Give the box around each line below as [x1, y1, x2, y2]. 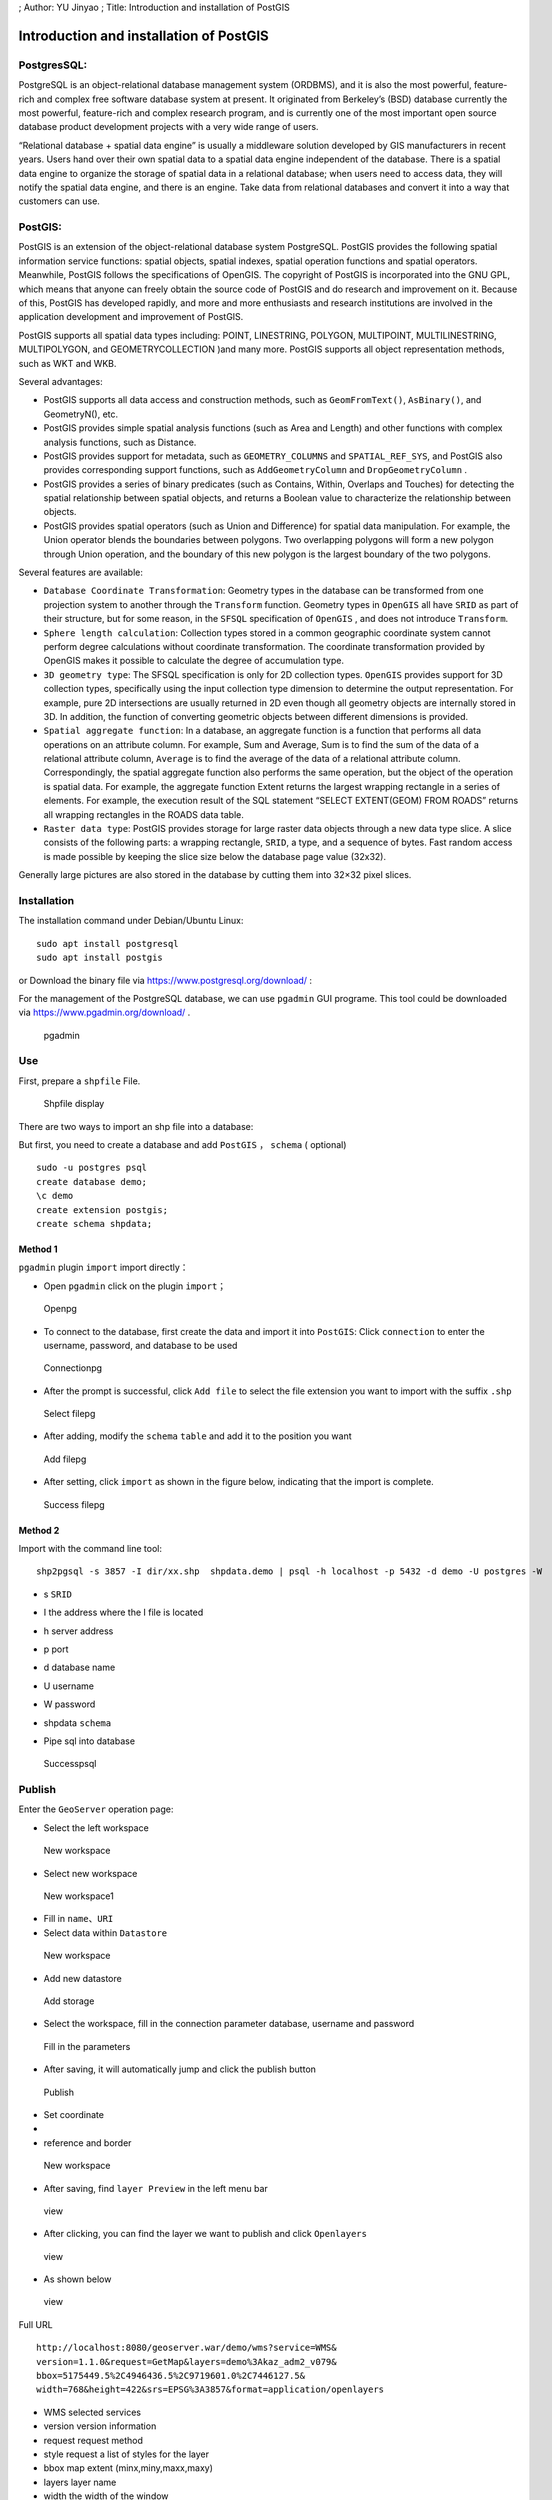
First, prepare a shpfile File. [18, 1075, 141, 1087]
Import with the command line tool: [18, 1543, 162, 1555]
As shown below [43, 2273, 112, 2285]
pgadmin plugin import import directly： [18, 1261, 189, 1274]
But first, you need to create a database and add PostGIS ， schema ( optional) [18, 1139, 347, 1151]
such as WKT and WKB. [18, 357, 117, 369]
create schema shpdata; [36, 1218, 153, 1229]
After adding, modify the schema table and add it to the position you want [43, 1430, 352, 1442]
